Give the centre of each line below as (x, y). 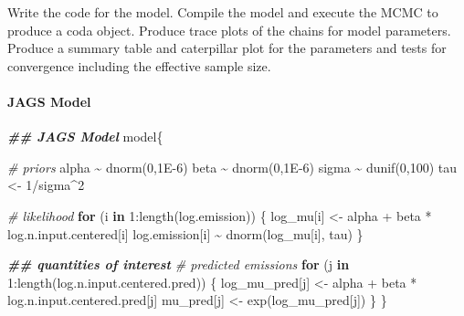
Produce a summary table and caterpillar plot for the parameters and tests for (227, 48)
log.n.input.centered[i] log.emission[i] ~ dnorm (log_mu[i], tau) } (185, 233)
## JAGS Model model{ (85, 137)
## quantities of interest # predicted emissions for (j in (179, 264)
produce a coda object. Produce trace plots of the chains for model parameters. (229, 30)
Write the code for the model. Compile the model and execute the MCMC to (223, 12)
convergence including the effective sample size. (139, 65)
